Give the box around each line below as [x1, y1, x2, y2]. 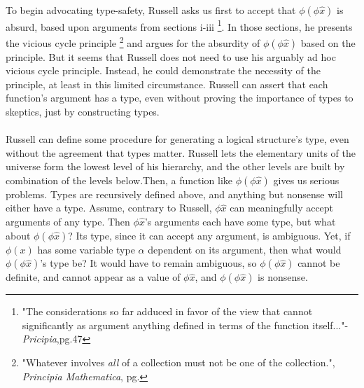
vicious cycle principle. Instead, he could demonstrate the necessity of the [6, 63, 321, 78]
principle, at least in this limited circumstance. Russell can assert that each [6, 76, 328, 91]
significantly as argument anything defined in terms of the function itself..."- [22, 317, 349, 332]
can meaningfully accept [230, 200, 334, 215]
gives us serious [273, 172, 339, 187]
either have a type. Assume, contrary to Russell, [6, 200, 212, 215]
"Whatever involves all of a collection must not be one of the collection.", [22, 355, 335, 369]
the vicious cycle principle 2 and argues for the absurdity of [6, 33, 260, 50]
